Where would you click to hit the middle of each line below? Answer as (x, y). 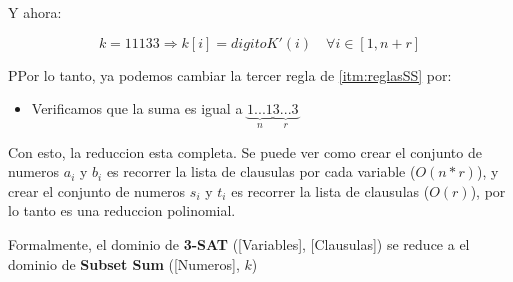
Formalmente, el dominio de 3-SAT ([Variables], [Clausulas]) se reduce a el (239, 244)
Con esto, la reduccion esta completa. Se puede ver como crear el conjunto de (245, 151)
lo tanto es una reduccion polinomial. (122, 210)
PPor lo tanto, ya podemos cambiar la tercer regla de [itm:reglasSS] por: (230, 74)
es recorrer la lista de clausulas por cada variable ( (261, 171)
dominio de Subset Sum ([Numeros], (124, 263)
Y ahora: (35, 12)
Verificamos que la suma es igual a (137, 108)
